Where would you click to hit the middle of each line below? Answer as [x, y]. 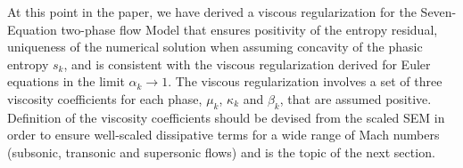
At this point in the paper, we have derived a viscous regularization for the [212, 12]
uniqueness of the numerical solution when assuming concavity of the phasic [215, 47]
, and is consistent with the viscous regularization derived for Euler [247, 64]
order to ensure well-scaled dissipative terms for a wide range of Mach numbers [223, 135]
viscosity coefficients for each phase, [105, 98]
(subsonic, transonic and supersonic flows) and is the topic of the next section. [221, 152]
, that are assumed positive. [356, 98]
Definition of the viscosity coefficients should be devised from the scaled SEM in [226, 117]
